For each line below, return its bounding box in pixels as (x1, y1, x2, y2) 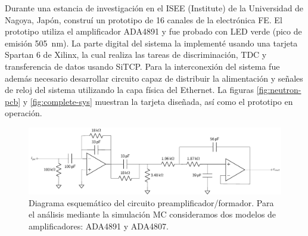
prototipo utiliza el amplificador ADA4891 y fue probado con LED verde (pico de (5, 25, 302, 38)
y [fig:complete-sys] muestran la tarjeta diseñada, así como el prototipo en (23, 95, 293, 107)
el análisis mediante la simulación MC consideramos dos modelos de (29, 208, 276, 221)
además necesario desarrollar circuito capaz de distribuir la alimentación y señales (5, 72, 303, 84)
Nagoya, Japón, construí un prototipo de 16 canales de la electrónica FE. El (5, 13, 282, 26)
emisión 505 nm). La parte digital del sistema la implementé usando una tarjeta (5, 36, 298, 49)
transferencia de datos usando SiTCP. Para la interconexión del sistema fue (5, 60, 280, 72)
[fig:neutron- (256, 83, 301, 96)
